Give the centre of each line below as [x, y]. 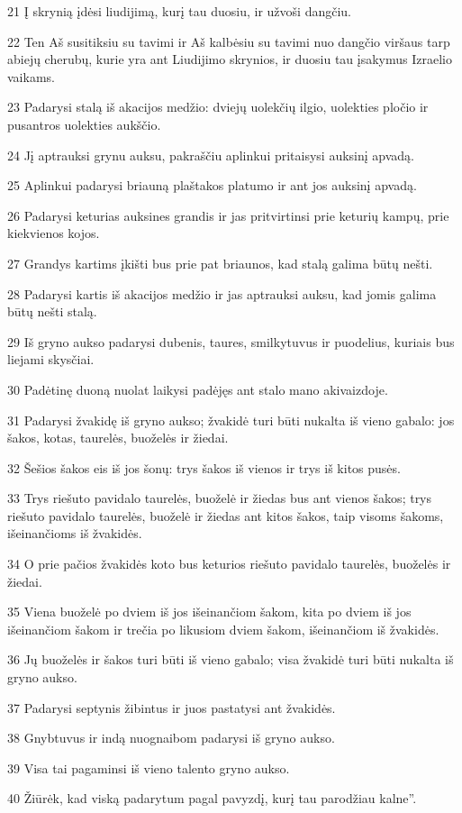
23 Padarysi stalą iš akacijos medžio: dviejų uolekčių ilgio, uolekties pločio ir [218, 107]
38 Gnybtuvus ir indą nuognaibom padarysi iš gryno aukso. [171, 738]
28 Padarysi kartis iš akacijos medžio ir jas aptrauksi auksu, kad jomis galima [222, 293]
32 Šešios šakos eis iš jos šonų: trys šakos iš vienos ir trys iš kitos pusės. [204, 467]
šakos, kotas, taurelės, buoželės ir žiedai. [118, 438]
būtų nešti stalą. [52, 311]
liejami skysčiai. [51, 359]
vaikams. [31, 76]
